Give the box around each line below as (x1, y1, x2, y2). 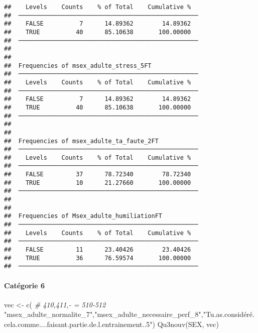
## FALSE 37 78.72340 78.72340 (4, 171, 191, 178)
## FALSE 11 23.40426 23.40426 (4, 246, 191, 254)
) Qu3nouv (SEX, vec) (152, 318, 219, 329)
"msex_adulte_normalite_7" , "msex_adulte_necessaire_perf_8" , (4, 309, 203, 319)
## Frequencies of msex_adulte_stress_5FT (4, 62, 152, 69)
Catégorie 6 (4, 280, 45, 290)
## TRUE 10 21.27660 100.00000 (4, 179, 191, 186)
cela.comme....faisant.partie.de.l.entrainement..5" (4, 318, 153, 329)
